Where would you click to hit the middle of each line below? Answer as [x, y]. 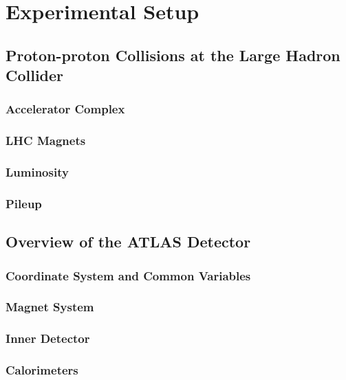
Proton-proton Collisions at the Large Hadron [173, 55]
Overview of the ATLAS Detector [128, 242]
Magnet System [50, 307]
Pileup [24, 203]
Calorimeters [42, 370]
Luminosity [37, 172]
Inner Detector [48, 338]
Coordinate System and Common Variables [128, 275]
